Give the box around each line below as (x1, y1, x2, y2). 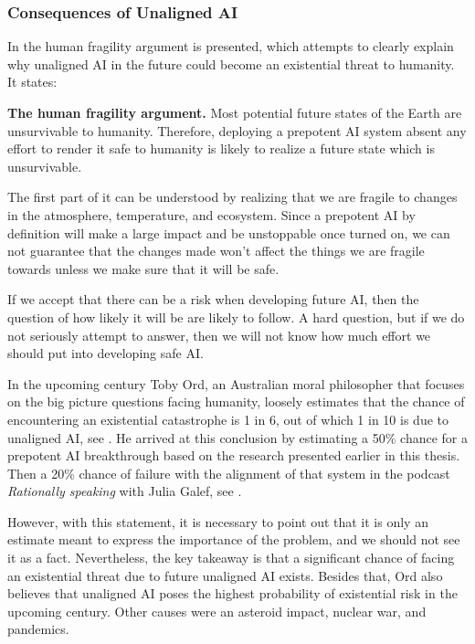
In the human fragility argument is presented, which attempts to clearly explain (7, 37, 454, 56)
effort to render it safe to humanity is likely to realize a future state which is (7, 139, 435, 158)
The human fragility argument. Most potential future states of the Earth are (7, 103, 462, 121)
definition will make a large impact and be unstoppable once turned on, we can (7, 223, 450, 242)
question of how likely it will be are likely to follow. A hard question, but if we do (7, 307, 465, 326)
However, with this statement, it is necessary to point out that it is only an (7, 512, 428, 531)
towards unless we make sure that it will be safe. (7, 259, 280, 278)
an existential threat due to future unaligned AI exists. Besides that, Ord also (7, 565, 443, 585)
